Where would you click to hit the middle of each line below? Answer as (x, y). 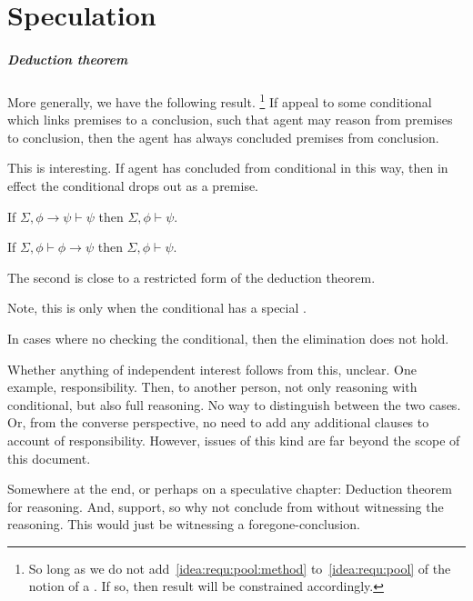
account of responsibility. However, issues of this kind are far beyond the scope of (234, 440)
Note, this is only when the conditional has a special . (157, 308)
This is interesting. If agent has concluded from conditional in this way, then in (228, 168)
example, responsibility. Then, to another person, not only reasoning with (212, 387)
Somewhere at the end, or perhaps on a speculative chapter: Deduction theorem (230, 489)
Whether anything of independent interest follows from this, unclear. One (212, 369)
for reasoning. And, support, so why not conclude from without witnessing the (226, 506)
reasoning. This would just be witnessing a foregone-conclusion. (184, 524)
